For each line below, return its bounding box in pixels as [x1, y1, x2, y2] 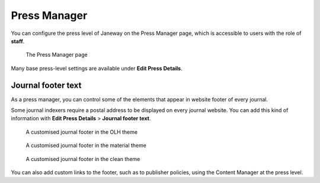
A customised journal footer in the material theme [25, 142, 146, 149]
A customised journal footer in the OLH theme [25, 128, 138, 136]
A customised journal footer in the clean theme [25, 155, 140, 162]
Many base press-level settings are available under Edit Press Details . [11, 65, 183, 72]
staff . [11, 37, 25, 44]
